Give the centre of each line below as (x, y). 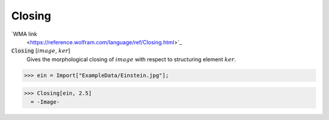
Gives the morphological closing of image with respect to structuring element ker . (131, 59)
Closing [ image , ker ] (41, 51)
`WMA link (24, 34)
